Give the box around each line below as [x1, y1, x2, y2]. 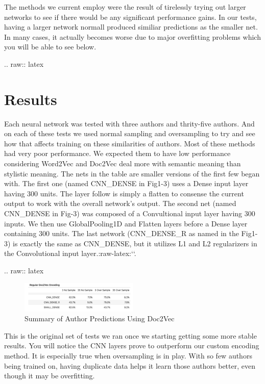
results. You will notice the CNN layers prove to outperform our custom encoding [4, 340, 259, 351]
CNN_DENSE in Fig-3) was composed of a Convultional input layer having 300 [4, 208, 255, 219]
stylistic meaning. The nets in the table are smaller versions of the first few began [4, 168, 260, 178]
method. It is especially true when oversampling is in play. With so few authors [4, 350, 252, 361]
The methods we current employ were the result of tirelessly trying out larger [4, 2, 246, 12]
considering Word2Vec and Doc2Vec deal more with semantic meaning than [4, 158, 241, 169]
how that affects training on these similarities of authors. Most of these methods [4, 138, 255, 148]
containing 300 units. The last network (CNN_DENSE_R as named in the [4, 228, 239, 239]
